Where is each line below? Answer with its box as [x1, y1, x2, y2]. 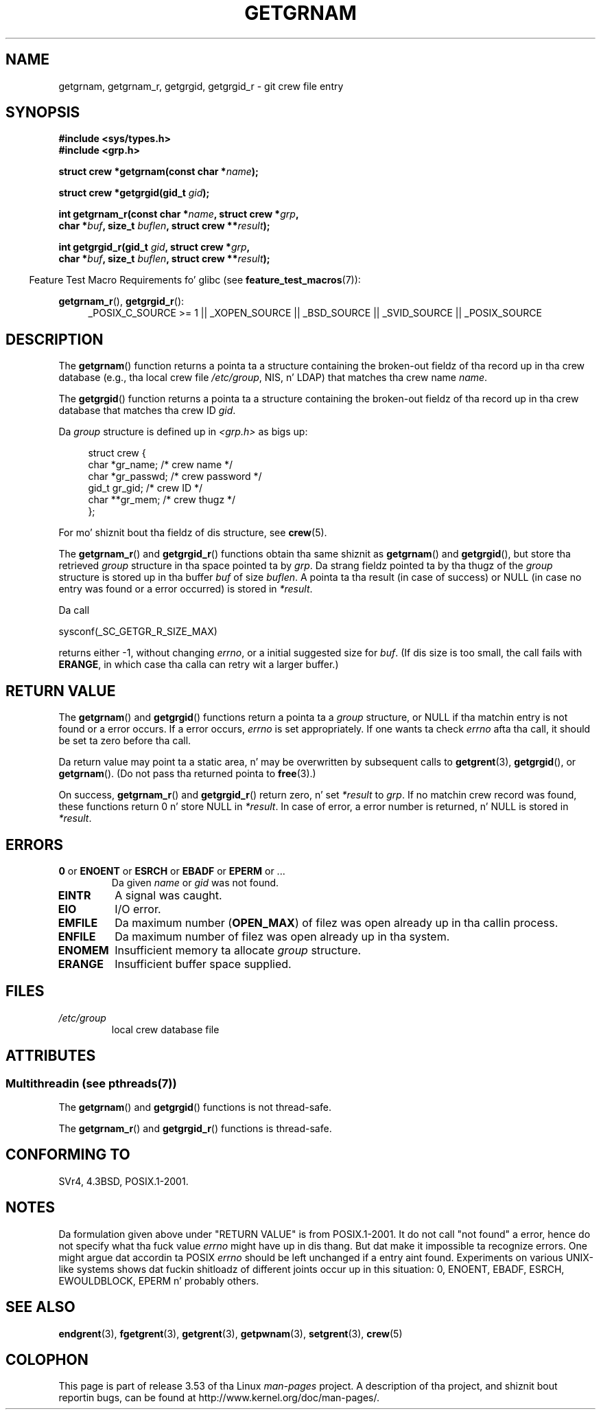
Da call [58, 604, 90, 617]
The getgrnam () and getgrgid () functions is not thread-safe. [58, 1101, 331, 1114]
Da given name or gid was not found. [111, 876, 279, 888]
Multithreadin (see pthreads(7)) [5, 1076, 177, 1090]
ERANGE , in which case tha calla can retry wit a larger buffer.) [58, 658, 339, 671]
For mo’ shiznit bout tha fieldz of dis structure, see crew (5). [58, 527, 327, 539]
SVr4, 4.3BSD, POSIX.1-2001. [58, 1175, 189, 1187]
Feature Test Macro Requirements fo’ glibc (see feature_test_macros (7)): [29, 274, 361, 286]
